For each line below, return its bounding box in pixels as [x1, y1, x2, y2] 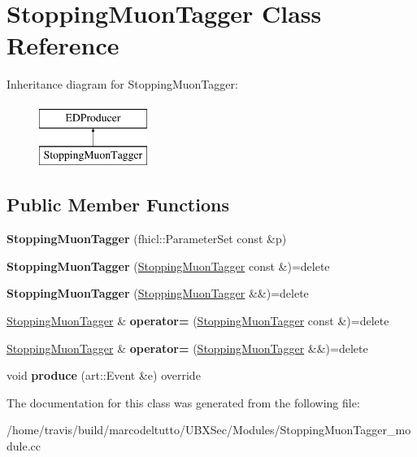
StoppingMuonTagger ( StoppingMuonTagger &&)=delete [7, 285, 309, 302]
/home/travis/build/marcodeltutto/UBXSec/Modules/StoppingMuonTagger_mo [7, 421, 411, 438]
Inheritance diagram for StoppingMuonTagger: [7, 76, 238, 93]
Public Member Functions [7, 192, 229, 217]
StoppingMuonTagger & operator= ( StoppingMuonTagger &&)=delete [7, 339, 368, 356]
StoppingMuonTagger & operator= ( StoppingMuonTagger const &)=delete [7, 312, 389, 329]
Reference [7, 28, 119, 62]
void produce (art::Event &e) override [7, 367, 201, 384]
